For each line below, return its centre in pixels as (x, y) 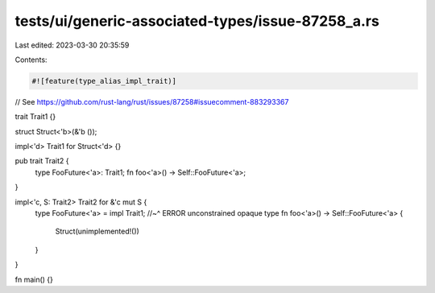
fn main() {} (34, 279)
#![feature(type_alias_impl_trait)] (104, 81)
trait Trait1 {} (35, 117)
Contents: (31, 60)
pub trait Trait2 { (42, 161)
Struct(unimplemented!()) (97, 231)
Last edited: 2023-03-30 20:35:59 (72, 45)
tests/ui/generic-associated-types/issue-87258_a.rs (197, 21)
